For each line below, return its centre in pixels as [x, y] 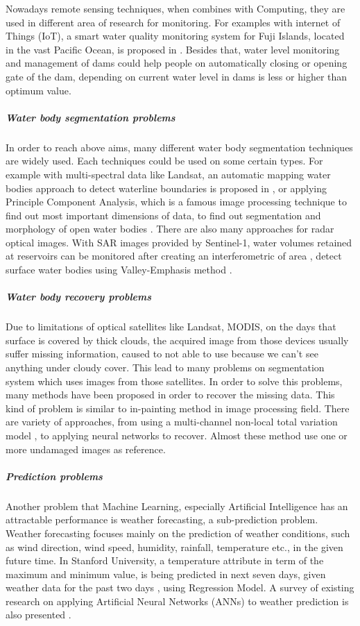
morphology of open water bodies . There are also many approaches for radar [170, 229]
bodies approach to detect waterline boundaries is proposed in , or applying [166, 188]
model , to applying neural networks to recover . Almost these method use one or [177, 435]
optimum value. [38, 90]
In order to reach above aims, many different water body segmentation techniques [179, 147]
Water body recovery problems [79, 297]
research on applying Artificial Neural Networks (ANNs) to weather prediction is [177, 601]
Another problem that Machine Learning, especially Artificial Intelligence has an [177, 506]
